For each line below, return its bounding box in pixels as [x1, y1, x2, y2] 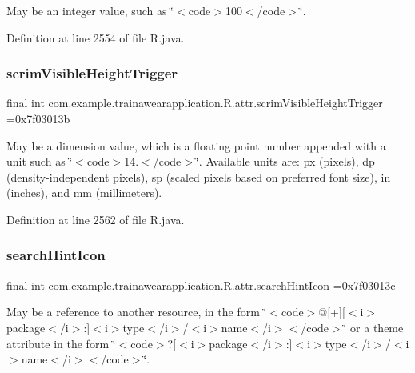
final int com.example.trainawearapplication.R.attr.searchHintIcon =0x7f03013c [6, 276, 396, 293]
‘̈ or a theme [343, 319, 404, 335]
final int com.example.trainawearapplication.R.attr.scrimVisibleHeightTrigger [6, 94, 383, 111]
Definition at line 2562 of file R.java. [6, 211, 185, 227]
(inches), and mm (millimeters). [6, 184, 162, 201]
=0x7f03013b [6, 110, 70, 126]
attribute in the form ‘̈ [6, 335, 116, 351]
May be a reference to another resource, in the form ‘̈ [6, 303, 267, 320]
